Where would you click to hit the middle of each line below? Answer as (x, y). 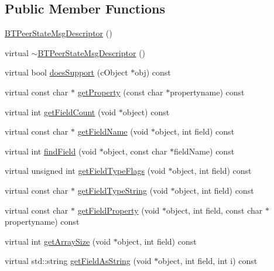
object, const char (135, 151)
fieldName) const (204, 151)
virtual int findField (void (51, 151)
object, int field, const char (215, 210)
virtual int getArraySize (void (58, 241)
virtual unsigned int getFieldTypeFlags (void (85, 171)
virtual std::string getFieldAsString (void (78, 261)
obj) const (153, 72)
